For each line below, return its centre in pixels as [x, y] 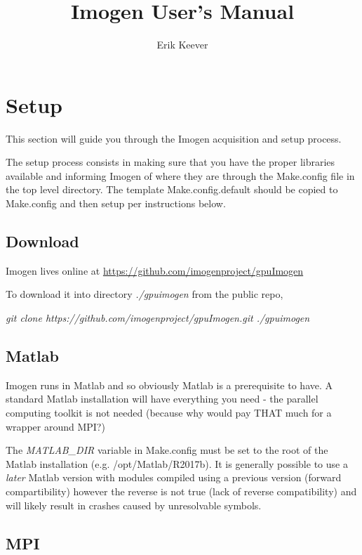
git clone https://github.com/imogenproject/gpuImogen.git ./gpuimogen [158, 318]
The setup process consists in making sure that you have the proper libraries [170, 162]
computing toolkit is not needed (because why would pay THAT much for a [169, 412]
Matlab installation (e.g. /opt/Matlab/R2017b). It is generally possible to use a [177, 463]
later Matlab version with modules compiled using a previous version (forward [174, 477]
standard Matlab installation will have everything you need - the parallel [162, 399]
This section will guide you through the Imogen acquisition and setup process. [174, 138]
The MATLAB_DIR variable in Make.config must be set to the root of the [167, 450]
